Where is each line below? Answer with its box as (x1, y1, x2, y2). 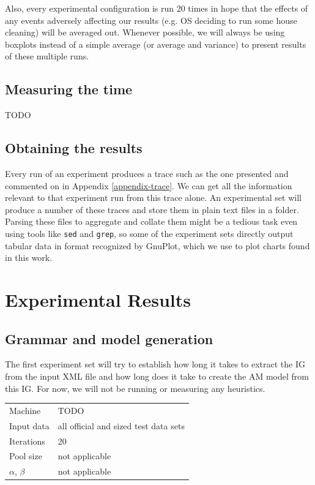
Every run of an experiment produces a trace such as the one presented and (5, 167, 289, 179)
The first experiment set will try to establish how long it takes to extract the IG (5, 358, 305, 370)
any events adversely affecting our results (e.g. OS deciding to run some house (5, 13, 297, 26)
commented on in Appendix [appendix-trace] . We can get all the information (5, 179, 292, 192)
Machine (9, 404, 41, 416)
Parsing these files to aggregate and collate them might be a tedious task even (5, 215, 298, 228)
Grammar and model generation (5, 329, 213, 348)
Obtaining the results (5, 138, 143, 157)
